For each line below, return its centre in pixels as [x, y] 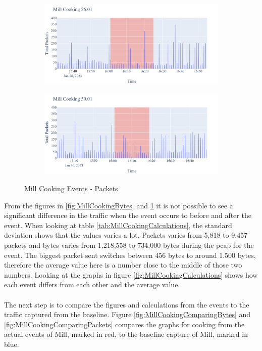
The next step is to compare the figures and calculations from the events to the [127, 304]
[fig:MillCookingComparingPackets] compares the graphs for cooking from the [124, 324]
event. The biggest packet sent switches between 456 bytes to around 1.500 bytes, [130, 255]
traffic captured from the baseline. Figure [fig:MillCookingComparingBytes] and [127, 314]
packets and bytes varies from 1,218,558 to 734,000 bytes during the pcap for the [129, 245]
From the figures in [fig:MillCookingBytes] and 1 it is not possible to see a [119, 205]
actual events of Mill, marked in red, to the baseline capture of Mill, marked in [126, 334]
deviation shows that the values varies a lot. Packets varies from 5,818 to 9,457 [126, 235]
